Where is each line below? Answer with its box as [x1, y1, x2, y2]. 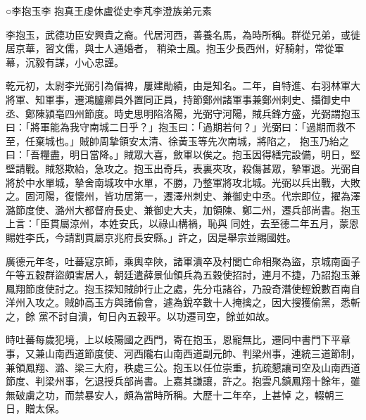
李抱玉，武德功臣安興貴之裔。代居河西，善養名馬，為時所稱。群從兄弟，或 [6, 27, 351, 42]
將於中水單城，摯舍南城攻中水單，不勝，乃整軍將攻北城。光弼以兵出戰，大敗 [6, 174, 360, 189]
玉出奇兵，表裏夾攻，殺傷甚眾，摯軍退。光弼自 [143, 160, 360, 175]
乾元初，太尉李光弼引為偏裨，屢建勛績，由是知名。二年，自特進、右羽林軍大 [6, 78, 360, 93]
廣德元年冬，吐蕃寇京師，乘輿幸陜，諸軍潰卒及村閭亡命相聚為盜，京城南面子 [6, 253, 360, 268]
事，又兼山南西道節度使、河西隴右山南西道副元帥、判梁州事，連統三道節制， [6, 346, 360, 361]
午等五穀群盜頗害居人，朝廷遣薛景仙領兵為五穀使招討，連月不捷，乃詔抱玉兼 [6, 267, 360, 282]
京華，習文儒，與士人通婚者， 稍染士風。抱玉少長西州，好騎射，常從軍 [15, 41, 344, 56]
